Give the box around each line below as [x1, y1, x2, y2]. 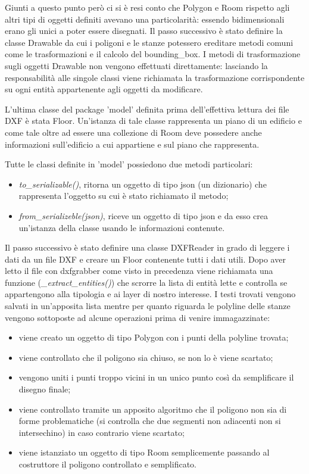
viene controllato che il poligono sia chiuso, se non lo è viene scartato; [18, 351, 273, 363]
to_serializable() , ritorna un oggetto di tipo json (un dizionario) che [18, 177, 267, 190]
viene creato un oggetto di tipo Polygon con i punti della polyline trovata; [18, 331, 289, 344]
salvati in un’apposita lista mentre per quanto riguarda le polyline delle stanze [5, 300, 291, 312]
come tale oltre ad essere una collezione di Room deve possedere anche [5, 126, 262, 138]
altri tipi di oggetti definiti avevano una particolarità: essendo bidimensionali [5, 13, 285, 25]
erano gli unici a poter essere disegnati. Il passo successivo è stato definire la [5, 24, 283, 37]
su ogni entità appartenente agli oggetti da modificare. [5, 83, 203, 95]
